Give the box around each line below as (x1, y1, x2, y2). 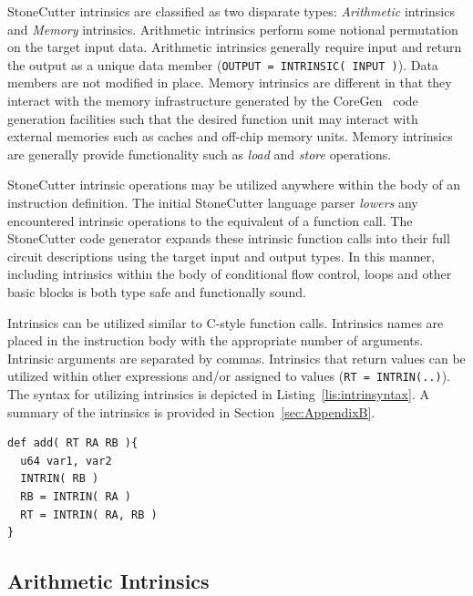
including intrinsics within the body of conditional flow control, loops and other (7, 264, 452, 283)
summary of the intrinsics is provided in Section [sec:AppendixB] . (7, 402, 375, 421)
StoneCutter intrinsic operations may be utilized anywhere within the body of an (7, 175, 460, 194)
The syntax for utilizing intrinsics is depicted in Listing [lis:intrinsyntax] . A (7, 385, 429, 403)
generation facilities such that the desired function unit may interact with (7, 108, 418, 128)
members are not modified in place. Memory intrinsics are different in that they (7, 73, 452, 92)
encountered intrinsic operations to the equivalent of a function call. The (7, 211, 413, 230)
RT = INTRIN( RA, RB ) (20, 508, 158, 521)
